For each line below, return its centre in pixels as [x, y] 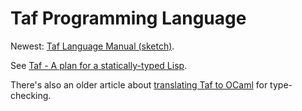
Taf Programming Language [128, 18]
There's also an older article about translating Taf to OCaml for [139, 84]
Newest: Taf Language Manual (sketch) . [92, 46]
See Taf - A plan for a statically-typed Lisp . [99, 65]
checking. [31, 95]
